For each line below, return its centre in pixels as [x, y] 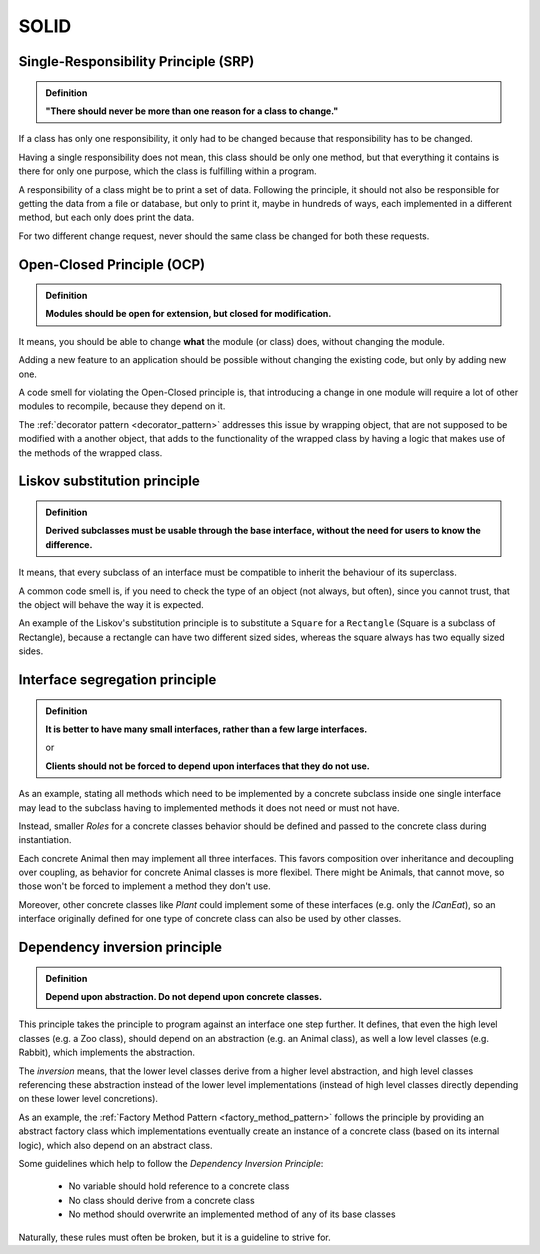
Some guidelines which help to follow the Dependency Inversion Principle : [171, 1163]
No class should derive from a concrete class [161, 1200]
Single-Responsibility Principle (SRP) [136, 61]
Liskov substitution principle [109, 481]
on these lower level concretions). [88, 1099]
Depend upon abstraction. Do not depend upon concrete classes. [184, 997]
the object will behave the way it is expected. [111, 604]
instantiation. [45, 840]
